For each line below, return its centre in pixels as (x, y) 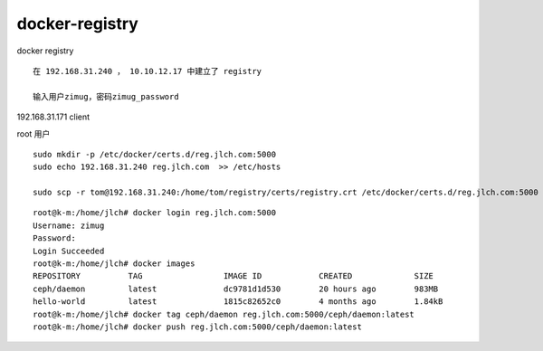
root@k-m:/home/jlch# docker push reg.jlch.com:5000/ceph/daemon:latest (197, 327)
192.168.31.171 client (53, 117)
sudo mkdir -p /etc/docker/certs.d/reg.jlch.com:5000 (154, 154)
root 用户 (33, 133)
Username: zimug (69, 225)
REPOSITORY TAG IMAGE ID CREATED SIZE (233, 276)
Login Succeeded (69, 251)
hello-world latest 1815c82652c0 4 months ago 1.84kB (238, 302)
